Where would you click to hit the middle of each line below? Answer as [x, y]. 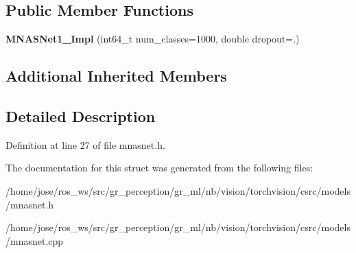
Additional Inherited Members [116, 76]
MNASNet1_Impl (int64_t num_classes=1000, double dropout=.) [153, 39]
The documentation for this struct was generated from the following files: [159, 168]
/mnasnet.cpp [35, 240]
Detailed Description [81, 116]
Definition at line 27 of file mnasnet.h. [85, 144]
